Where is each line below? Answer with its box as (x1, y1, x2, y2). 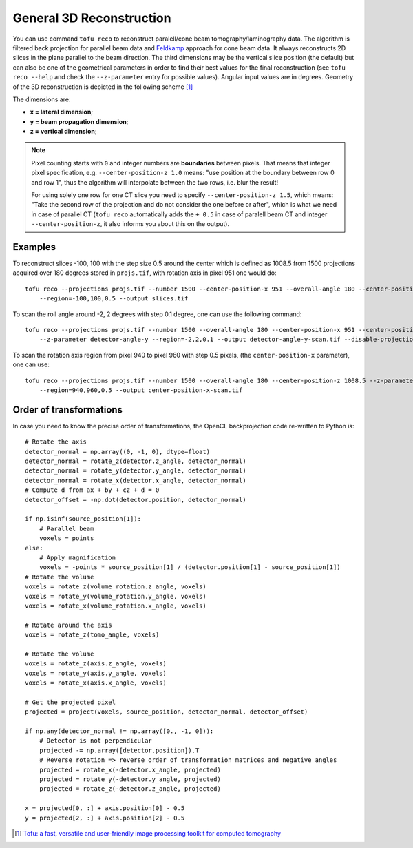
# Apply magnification (39, 553, 116, 561)
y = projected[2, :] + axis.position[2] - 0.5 (25, 814, 185, 822)
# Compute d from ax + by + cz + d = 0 (25, 486, 160, 494)
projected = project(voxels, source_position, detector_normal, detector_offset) (25, 708, 308, 716)
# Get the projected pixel (25, 698, 116, 706)
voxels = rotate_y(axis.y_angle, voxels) (25, 669, 167, 677)
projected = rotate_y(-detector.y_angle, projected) (39, 775, 222, 783)
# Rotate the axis (25, 438, 87, 446)
